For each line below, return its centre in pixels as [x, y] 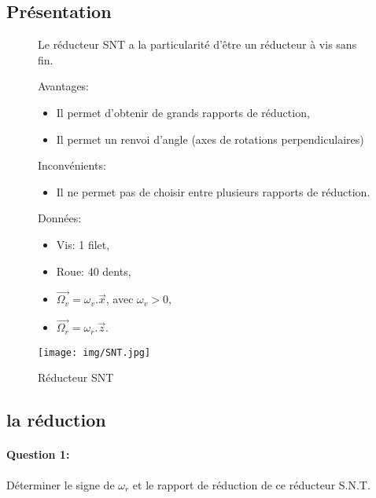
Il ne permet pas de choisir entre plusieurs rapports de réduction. [213, 191]
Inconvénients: [72, 165]
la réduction [56, 420]
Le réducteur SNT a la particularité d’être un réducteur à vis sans [197, 44]
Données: [60, 218]
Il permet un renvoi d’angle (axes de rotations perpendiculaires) [210, 139]
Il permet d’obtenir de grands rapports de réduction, [183, 112]
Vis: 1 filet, [83, 244]
